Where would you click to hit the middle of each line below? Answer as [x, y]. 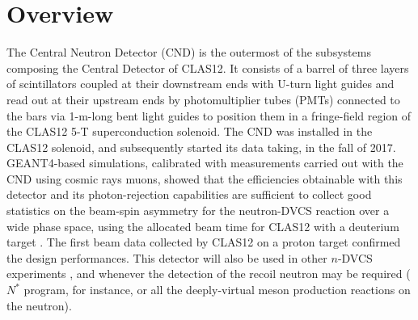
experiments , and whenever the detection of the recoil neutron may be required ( [209, 274]
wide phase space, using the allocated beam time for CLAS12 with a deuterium [203, 226]
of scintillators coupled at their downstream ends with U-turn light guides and [201, 84]
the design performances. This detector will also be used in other [167, 257]
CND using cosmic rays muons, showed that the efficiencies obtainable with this [205, 178]
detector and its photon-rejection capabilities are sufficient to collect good [189, 194]
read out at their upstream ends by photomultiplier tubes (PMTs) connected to [203, 99]
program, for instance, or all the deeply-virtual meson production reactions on [217, 290]
